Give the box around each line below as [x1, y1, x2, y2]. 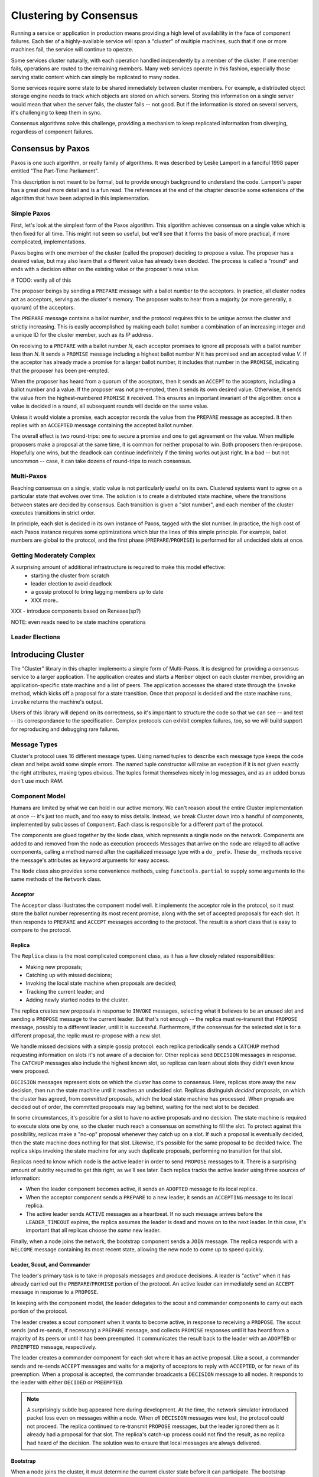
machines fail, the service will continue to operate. [11, 46, 134, 53]
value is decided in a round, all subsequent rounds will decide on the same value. [11, 402, 209, 410]
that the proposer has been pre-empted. [11, 367, 109, 374]
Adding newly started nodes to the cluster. [25, 996, 129, 1004]
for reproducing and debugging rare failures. [11, 726, 119, 733]
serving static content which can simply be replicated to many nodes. [11, 73, 180, 80]
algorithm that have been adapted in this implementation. [11, 195, 150, 202]
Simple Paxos [11, 210, 51, 218]
